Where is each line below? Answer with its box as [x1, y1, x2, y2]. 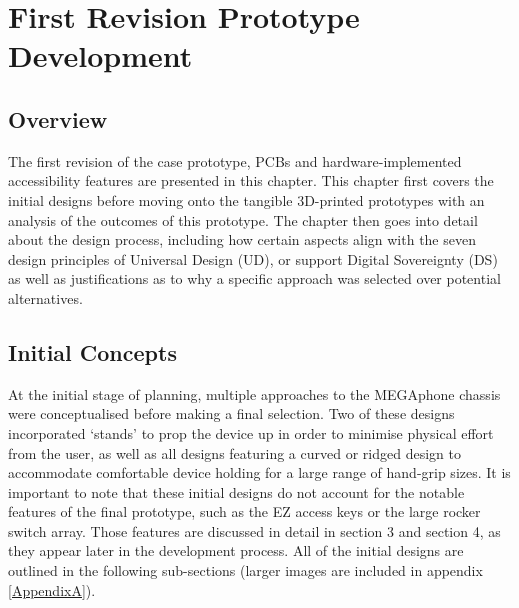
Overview [8, 103, 108, 134]
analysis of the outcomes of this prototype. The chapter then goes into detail [8, 209, 478, 230]
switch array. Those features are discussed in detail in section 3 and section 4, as [8, 520, 501, 541]
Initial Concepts [8, 336, 177, 367]
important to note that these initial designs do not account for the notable [8, 481, 465, 502]
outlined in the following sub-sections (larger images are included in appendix [8, 560, 483, 581]
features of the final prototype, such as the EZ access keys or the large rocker [8, 501, 481, 522]
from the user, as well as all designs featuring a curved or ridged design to [8, 442, 461, 463]
